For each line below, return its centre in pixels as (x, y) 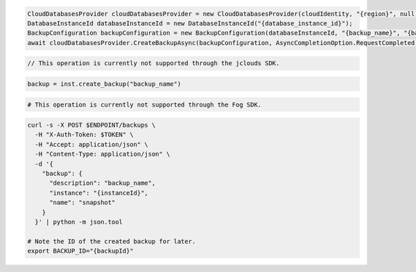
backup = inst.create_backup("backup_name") (104, 84)
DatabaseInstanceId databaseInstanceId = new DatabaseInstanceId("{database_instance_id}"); (190, 23)
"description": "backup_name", (103, 183)
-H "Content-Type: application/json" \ (103, 154)
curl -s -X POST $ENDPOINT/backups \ (92, 125)
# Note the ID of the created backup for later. (112, 241)
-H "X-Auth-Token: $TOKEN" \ (85, 135)
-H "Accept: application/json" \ (92, 144)
